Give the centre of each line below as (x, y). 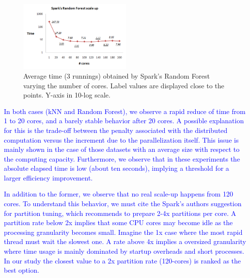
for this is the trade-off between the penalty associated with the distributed (116, 130)
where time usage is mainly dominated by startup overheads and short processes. (124, 251)
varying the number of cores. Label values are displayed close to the (124, 85)
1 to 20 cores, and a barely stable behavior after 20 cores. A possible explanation (124, 121)
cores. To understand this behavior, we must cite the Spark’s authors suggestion (123, 204)
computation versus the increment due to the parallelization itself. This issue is (121, 139)
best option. (22, 270)
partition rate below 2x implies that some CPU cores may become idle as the (118, 222)
